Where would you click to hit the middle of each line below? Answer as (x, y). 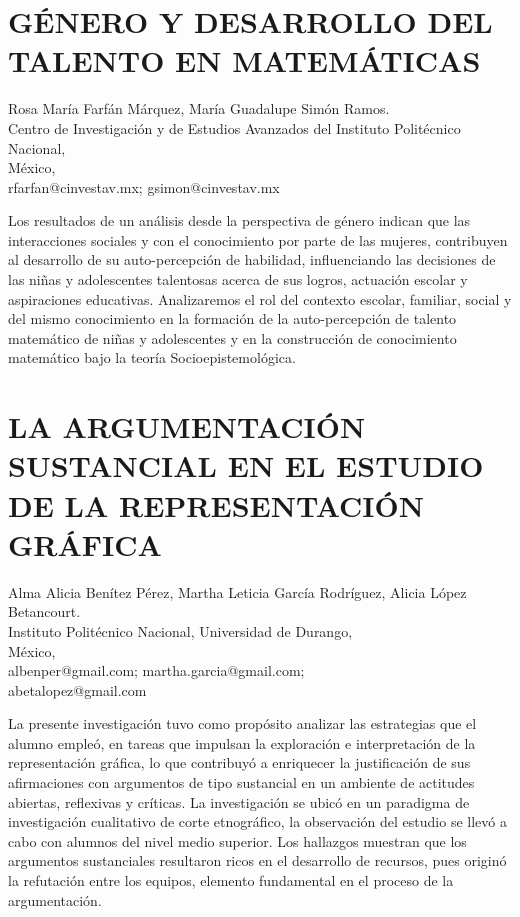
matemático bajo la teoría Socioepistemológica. (152, 357)
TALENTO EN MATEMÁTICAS (244, 60)
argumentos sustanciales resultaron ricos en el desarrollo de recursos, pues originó (257, 860)
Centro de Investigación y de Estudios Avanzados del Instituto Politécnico (234, 127)
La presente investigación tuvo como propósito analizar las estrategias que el (242, 723)
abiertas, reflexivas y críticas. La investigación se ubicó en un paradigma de (239, 801)
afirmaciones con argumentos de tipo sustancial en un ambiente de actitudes (241, 782)
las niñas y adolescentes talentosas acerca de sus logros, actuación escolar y (238, 279)
